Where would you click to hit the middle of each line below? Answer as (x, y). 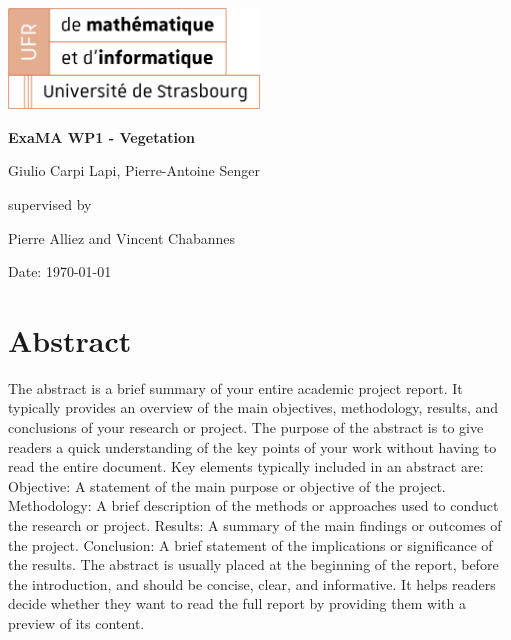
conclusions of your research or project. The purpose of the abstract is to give (246, 427)
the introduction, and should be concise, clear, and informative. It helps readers (252, 583)
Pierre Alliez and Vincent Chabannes (122, 237)
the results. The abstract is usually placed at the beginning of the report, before (253, 564)
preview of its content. (76, 622)
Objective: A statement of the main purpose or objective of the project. (227, 485)
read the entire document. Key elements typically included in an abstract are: (246, 466)
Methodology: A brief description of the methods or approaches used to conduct (253, 505)
